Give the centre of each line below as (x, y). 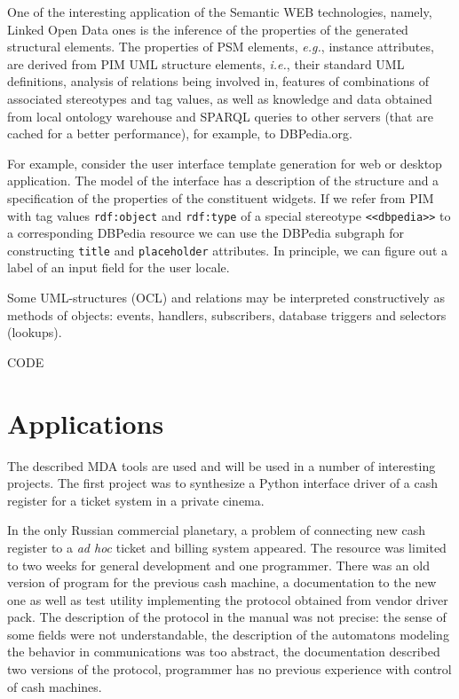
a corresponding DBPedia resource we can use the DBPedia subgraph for (206, 233)
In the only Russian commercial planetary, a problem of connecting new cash (217, 530)
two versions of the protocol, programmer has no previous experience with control (229, 669)
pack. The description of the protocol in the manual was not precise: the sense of (227, 617)
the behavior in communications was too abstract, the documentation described (224, 652)
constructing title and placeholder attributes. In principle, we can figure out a (228, 250)
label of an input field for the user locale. (119, 267)
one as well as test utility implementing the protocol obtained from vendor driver (228, 599)
